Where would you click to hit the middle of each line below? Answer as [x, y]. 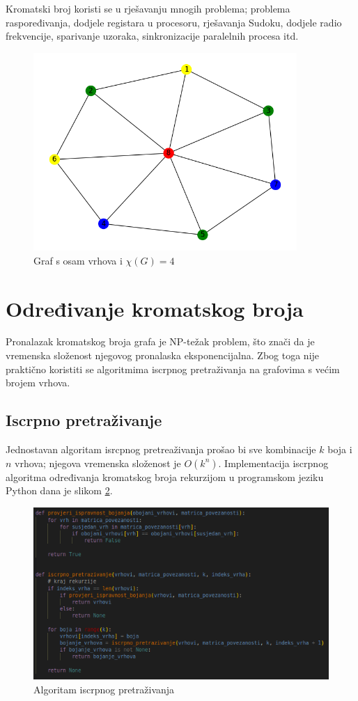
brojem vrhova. [38, 383]
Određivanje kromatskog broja [155, 308]
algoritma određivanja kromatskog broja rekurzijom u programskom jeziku [165, 476]
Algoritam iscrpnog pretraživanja [104, 689]
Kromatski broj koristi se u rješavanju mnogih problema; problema [148, 8]
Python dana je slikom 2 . [59, 490]
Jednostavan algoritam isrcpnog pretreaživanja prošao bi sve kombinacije [161, 449]
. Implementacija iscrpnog [273, 463]
